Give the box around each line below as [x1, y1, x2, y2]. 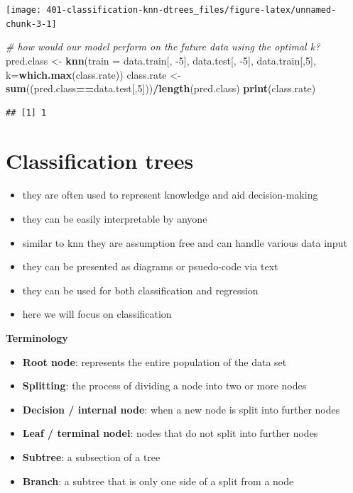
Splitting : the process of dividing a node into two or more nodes [22, 378, 307, 393]
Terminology [6, 330, 68, 345]
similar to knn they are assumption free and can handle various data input [22, 235, 347, 250]
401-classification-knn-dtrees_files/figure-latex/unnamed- [46, 5, 337, 15]
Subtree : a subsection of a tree [22, 449, 161, 464]
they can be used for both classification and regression [22, 282, 259, 297]
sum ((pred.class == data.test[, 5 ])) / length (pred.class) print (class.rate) [6, 81, 316, 96]
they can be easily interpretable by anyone [22, 211, 207, 226]
